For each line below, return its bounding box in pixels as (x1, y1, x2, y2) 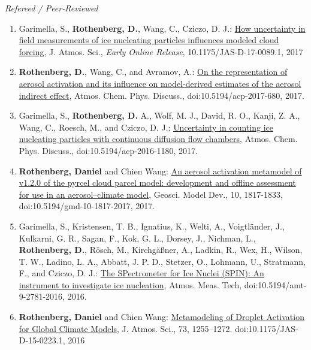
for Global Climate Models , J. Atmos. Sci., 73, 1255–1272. (19, 322, 233, 334)
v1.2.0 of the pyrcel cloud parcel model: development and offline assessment (19, 176, 296, 189)
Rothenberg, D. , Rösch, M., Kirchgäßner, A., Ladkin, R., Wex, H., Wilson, (19, 243, 303, 256)
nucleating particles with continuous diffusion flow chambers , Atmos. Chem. (19, 132, 298, 145)
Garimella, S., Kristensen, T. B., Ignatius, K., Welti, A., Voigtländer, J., (19, 219, 285, 232)
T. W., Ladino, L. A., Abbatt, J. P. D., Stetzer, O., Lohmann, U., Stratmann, (19, 255, 306, 267)
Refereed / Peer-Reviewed (5, 2, 98, 14)
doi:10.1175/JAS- (235, 322, 298, 334)
